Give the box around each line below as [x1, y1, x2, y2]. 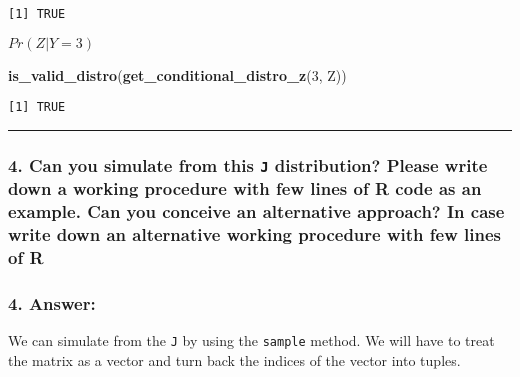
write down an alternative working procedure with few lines [8, 222, 501, 247]
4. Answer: [8, 290, 96, 315]
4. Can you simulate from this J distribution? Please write [8, 152, 488, 177]
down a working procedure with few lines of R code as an [8, 176, 482, 201]
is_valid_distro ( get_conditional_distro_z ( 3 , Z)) [8, 64, 347, 85]
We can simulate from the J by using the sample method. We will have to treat [8, 330, 495, 351]
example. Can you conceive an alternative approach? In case [8, 199, 505, 224]
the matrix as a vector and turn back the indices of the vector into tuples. [8, 349, 461, 370]
